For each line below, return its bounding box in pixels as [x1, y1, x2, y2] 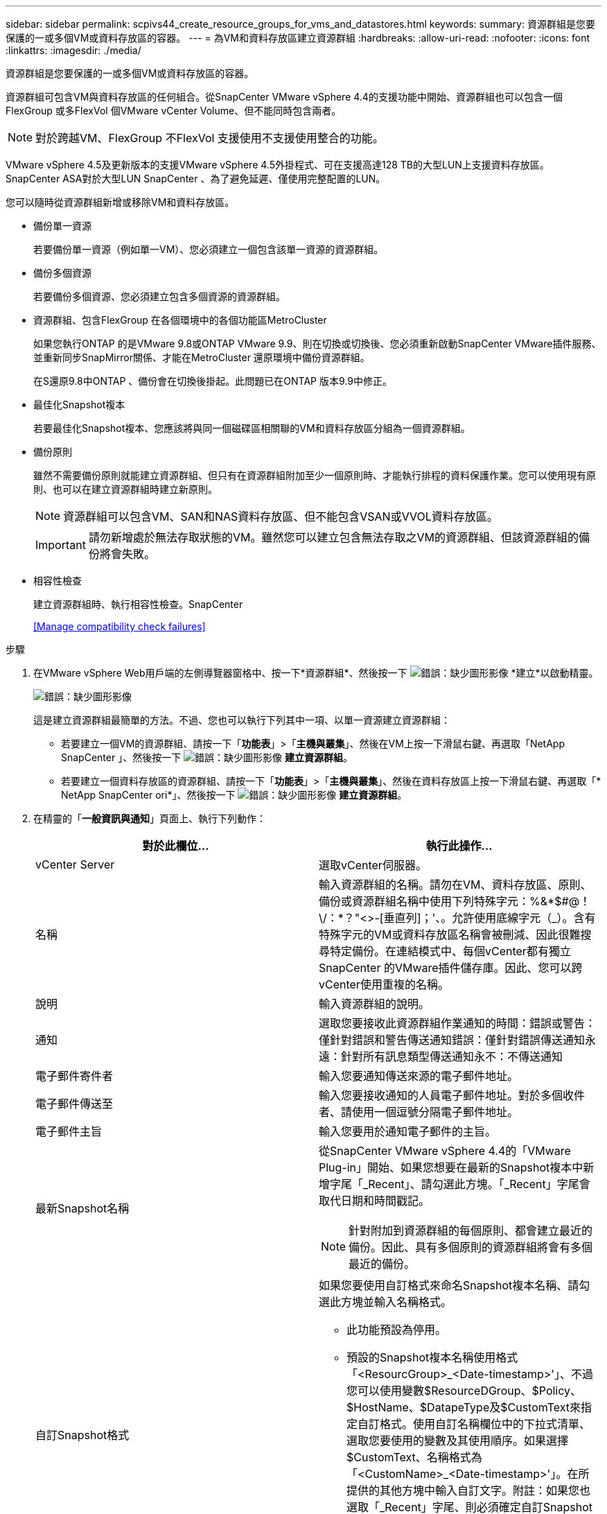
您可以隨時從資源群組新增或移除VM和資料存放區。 [6, 196, 235, 208]
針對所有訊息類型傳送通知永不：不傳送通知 [341, 1050, 563, 1063]
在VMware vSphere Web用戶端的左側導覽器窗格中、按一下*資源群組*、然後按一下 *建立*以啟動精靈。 [33, 667, 599, 679]
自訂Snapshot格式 [35, 1428, 130, 1442]
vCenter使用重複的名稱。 [319, 977, 449, 991]
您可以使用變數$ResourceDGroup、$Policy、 [346, 1384, 582, 1398]
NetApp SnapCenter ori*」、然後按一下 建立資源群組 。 [61, 789, 407, 801]
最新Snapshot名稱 [35, 1201, 130, 1215]
